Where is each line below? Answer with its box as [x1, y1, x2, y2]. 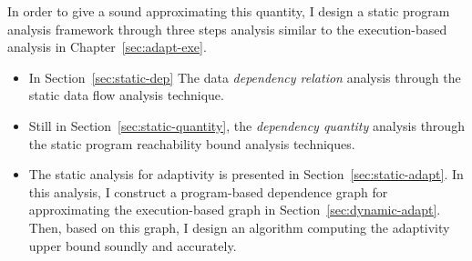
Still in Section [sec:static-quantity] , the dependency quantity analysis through [28, 115, 465, 135]
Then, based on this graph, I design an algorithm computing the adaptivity [28, 217, 450, 236]
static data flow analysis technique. [28, 85, 224, 105]
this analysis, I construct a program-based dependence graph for [28, 182, 388, 201]
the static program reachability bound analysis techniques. [28, 134, 355, 153]
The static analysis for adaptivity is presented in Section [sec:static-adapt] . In [28, 165, 464, 184]
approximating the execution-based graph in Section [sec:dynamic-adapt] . [28, 200, 441, 219]
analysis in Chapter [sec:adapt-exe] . [7, 37, 207, 56]
